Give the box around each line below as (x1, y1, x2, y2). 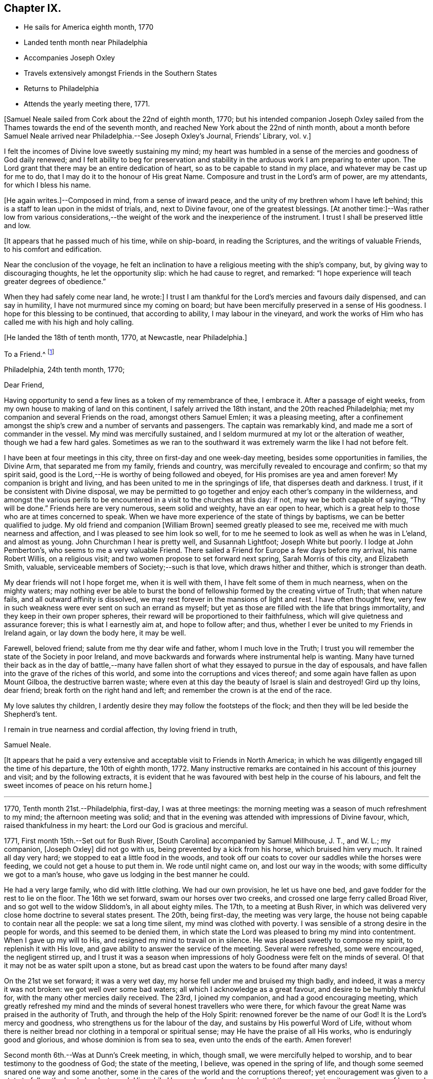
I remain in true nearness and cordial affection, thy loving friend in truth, (4, 725, 238, 734)
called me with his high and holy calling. (4, 318, 134, 327)
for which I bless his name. (4, 181, 91, 190)
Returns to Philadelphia (24, 84, 99, 93)
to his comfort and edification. (4, 245, 102, 254)
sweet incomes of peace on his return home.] (4, 781, 152, 790)
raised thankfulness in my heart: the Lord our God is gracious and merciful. (4, 821, 248, 830)
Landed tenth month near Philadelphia (24, 38, 148, 47)
